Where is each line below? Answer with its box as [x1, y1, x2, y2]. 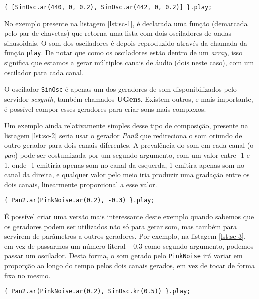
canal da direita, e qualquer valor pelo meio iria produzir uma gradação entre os [4, 169, 250, 180]
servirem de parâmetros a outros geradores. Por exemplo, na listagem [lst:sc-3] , [4, 231, 246, 241]
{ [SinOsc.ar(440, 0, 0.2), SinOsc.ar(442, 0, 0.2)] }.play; [4, 4, 212, 11]
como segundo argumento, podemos [144, 240, 254, 251]
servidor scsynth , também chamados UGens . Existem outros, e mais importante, [4, 93, 253, 104]
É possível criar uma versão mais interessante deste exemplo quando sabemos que [4, 211, 254, 221]
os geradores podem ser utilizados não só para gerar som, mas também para [4, 221, 237, 231]
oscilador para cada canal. [4, 67, 84, 77]
